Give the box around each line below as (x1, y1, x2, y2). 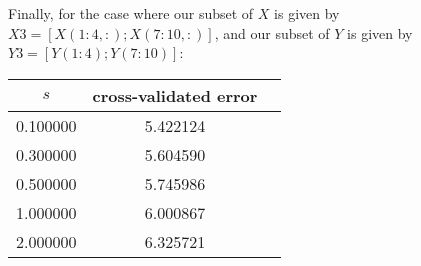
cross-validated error (92, 83, 258, 107)
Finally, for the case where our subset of (8, 3, 254, 23)
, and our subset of (214, 22, 330, 43)
